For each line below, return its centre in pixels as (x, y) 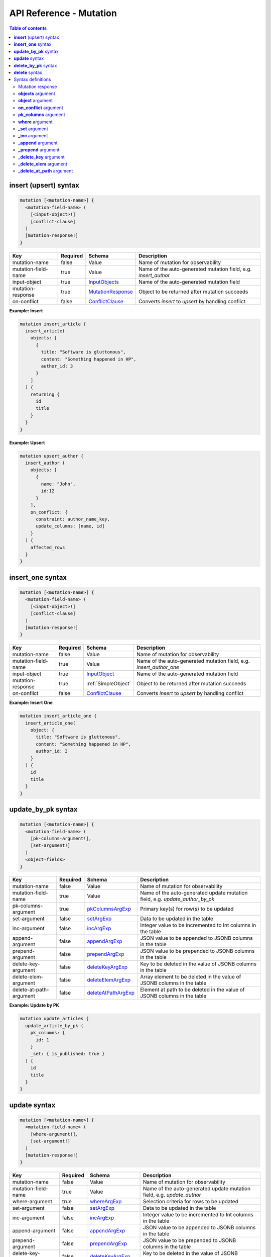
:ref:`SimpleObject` (109, 684)
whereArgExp (106, 1202)
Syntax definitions (32, 79)
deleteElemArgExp (109, 980)
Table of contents (28, 28)
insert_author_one (158, 667)
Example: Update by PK (34, 1005)
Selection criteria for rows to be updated (190, 1202)
